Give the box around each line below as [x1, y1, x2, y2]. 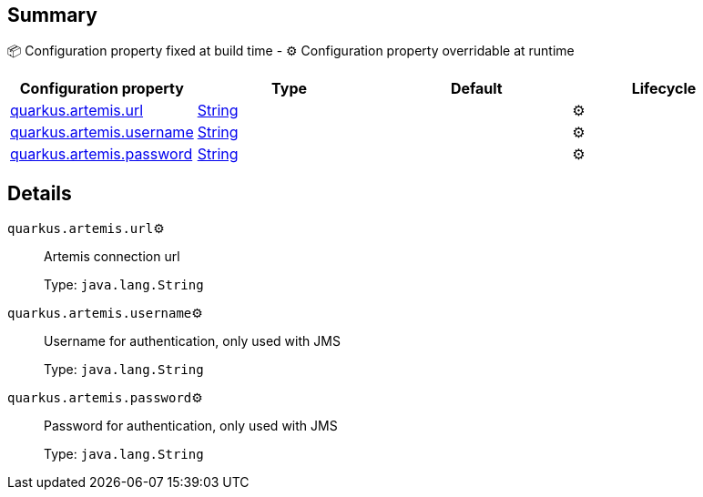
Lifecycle [631, 79, 697, 98]
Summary [7, 4, 97, 26]
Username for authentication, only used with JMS [44, 333, 341, 350]
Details [7, 181, 72, 205]
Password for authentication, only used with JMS [44, 418, 338, 434]
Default [450, 79, 503, 98]
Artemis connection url [44, 248, 180, 265]
